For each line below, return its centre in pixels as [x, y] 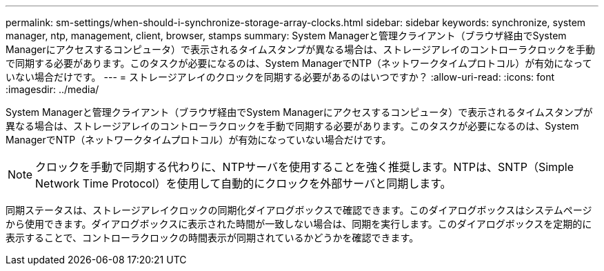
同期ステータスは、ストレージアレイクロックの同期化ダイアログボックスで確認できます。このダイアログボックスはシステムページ [299, 210]
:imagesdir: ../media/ [52, 89]
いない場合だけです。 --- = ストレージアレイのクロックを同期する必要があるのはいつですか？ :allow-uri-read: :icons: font [280, 77]
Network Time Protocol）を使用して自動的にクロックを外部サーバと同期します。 [243, 183]
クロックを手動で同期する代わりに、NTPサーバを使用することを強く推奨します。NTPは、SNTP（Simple [305, 167]
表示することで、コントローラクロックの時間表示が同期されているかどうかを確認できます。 [212, 238]
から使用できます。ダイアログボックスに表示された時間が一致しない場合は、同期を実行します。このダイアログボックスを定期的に [299, 224]
